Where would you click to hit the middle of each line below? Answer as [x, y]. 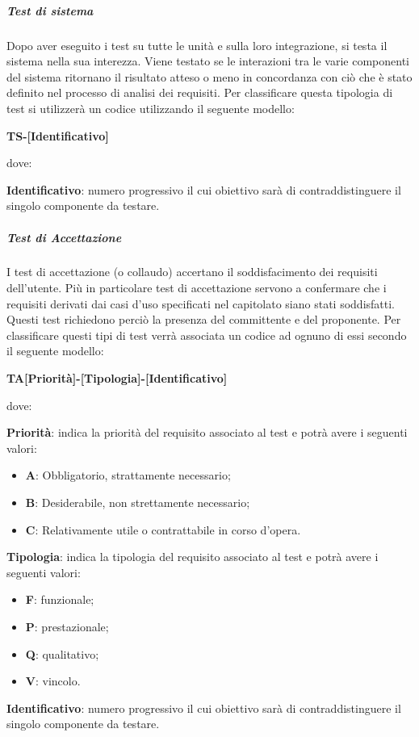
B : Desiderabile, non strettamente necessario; [138, 502]
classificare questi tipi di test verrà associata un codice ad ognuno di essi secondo [207, 335]
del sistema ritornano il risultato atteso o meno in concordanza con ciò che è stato [209, 76]
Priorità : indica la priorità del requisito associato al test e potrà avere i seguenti [207, 432]
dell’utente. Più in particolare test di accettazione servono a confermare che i [197, 288]
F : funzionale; [60, 599]
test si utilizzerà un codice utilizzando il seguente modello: [151, 108]
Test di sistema [50, 10]
